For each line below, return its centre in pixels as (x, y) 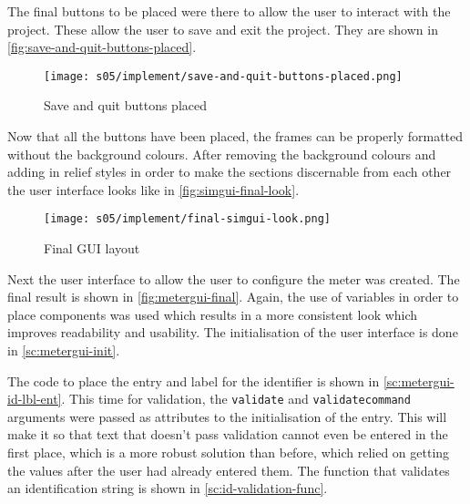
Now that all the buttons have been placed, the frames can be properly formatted (235, 136)
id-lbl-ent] (35, 399)
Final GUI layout (92, 248)
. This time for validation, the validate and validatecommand (236, 399)
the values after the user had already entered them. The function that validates (229, 470)
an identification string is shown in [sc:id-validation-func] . (168, 488)
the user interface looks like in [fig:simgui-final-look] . (153, 189)
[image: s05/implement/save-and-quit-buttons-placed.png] (223, 76)
